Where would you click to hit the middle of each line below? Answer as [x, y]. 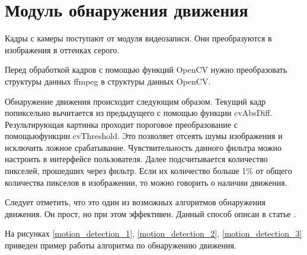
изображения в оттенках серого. [62, 49]
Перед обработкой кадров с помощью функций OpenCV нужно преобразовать [146, 70]
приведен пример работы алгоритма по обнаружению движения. [121, 245]
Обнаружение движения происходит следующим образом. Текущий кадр [135, 101]
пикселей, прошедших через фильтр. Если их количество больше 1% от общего [148, 171]
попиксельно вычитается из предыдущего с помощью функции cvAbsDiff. [139, 113]
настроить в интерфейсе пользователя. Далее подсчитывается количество [136, 159]
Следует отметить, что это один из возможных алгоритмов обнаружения [135, 202]
